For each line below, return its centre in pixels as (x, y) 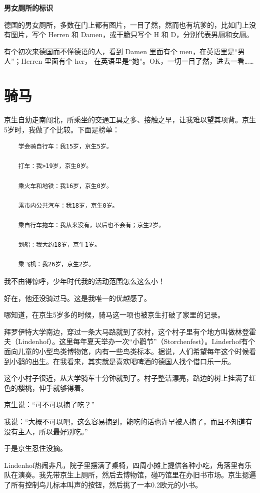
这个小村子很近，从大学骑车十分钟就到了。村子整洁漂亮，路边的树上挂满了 (126, 378)
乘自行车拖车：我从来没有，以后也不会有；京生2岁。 (91, 225)
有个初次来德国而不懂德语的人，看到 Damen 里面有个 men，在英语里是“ (121, 51)
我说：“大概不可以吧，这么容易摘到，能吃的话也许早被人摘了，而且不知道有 (128, 421)
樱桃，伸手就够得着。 (53, 387)
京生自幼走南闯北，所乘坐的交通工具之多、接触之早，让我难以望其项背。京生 (130, 120)
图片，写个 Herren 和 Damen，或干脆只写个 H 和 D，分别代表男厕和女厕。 (132, 34)
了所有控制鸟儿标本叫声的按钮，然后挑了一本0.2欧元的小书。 (103, 484)
